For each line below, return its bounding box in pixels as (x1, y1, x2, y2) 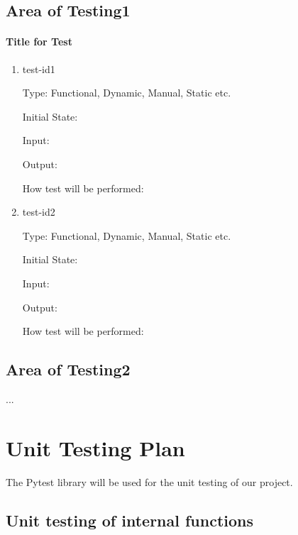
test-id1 (22, 61, 55, 76)
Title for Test (6, 34, 72, 49)
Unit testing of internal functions (6, 509, 254, 531)
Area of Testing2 (6, 358, 131, 380)
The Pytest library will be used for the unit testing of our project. (6, 474, 293, 489)
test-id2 (22, 204, 55, 219)
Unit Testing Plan (6, 433, 185, 462)
